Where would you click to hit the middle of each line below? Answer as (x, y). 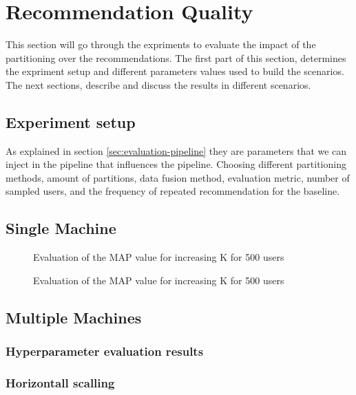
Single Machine (61, 228)
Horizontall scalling (60, 383)
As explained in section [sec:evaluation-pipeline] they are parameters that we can (176, 150)
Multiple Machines (74, 317)
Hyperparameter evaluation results (105, 351)
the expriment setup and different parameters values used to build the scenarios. (175, 71)
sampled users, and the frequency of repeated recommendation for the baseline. (173, 191)
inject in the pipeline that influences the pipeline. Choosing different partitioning (176, 164)
